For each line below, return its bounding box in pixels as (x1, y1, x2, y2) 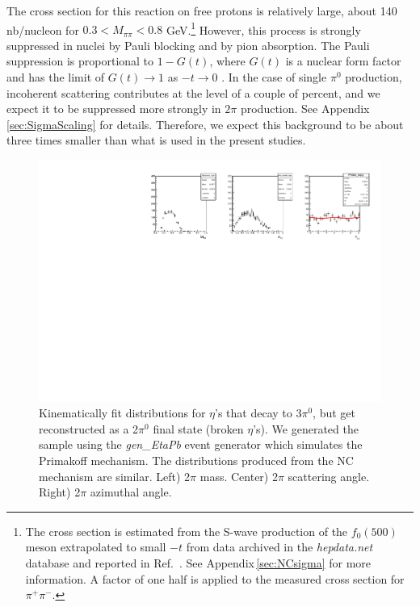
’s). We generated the (253, 420, 359, 437)
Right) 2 (39, 484, 81, 500)
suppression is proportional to (6, 52, 154, 69)
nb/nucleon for (6, 21, 79, 38)
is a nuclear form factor (285, 52, 401, 69)
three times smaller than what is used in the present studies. (6, 132, 306, 149)
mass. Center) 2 (199, 467, 278, 484)
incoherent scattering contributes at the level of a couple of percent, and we (6, 84, 380, 101)
